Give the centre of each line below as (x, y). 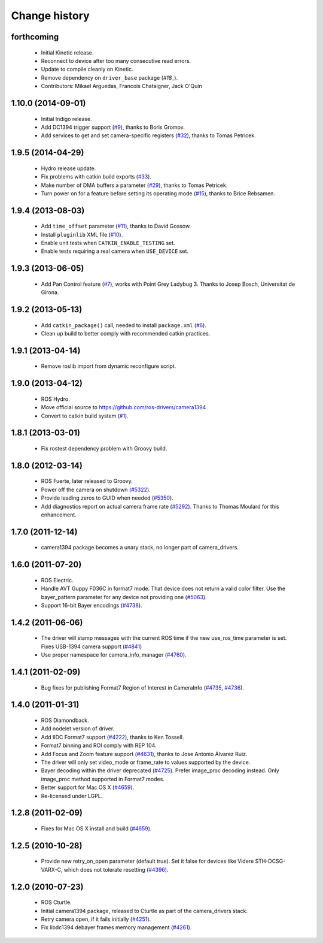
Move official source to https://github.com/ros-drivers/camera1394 (124, 407)
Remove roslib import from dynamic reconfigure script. (109, 366)
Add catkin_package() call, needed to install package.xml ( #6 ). (124, 325)
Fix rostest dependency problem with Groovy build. (104, 449)
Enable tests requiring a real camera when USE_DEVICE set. (115, 251)
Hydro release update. (68, 168)
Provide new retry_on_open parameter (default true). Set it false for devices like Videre (147, 861)
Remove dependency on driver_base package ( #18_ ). (109, 77)
